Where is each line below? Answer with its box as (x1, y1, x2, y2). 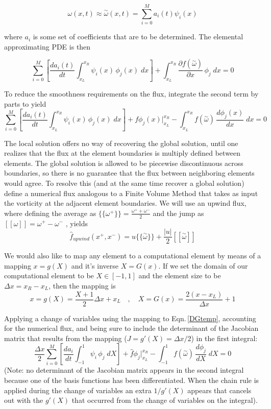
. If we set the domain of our (158, 260, 248, 271)
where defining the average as (4, 207, 96, 218)
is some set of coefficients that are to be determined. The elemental (33, 31, 243, 42)
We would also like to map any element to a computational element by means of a (4, 250, 261, 261)
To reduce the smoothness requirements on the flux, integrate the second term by (4, 88, 259, 99)
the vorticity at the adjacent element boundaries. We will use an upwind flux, (4, 198, 247, 208)
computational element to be (4, 270, 94, 281)
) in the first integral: (191, 332, 258, 343)
